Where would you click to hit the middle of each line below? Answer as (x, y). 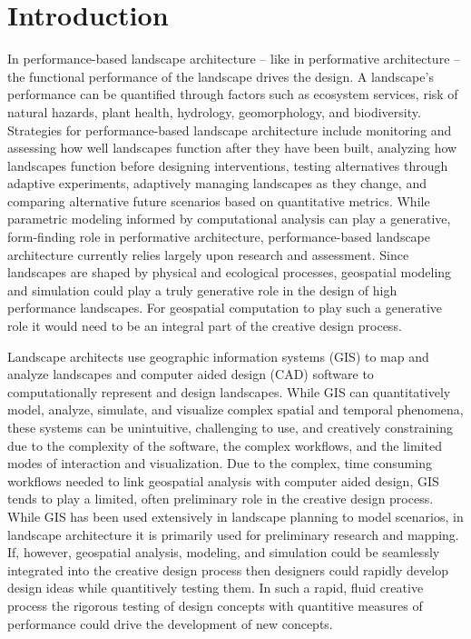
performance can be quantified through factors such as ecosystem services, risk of (233, 94)
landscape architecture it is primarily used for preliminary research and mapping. (233, 534)
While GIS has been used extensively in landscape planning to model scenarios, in (235, 516)
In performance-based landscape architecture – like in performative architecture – (234, 59)
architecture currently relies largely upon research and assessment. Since (208, 254)
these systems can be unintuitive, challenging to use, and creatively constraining (230, 427)
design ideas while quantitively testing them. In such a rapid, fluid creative (216, 588)
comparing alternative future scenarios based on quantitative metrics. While (219, 200)
